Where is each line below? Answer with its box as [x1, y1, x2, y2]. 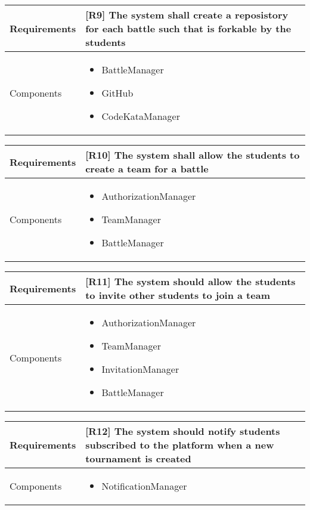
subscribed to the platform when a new [85, 438, 274, 452]
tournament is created [85, 452, 191, 465]
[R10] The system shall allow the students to [85, 148, 300, 162]
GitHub [101, 86, 134, 100]
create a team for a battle [85, 162, 209, 175]
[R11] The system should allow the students [85, 274, 296, 288]
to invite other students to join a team [85, 288, 270, 302]
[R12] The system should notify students [85, 424, 280, 438]
